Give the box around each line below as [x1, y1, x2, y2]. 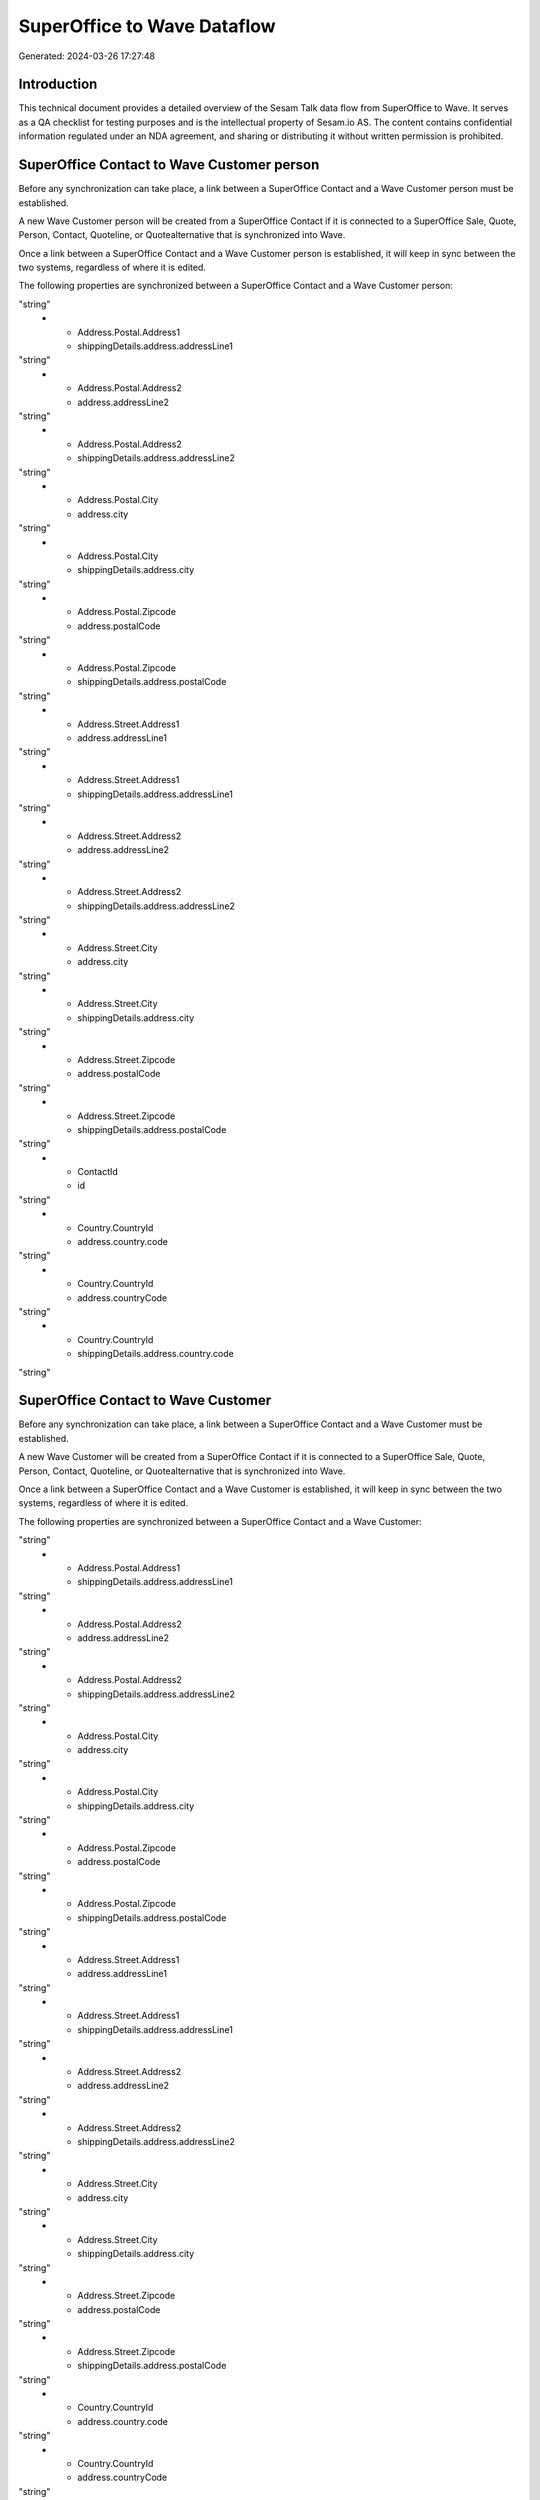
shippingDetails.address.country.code [77, 1348, 234, 1360]
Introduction [18, 76, 98, 93]
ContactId [77, 1166, 119, 1178]
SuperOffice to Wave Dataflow [18, 15, 276, 37]
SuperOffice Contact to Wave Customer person [18, 156, 320, 174]
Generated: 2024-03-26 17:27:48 [18, 50, 156, 62]
